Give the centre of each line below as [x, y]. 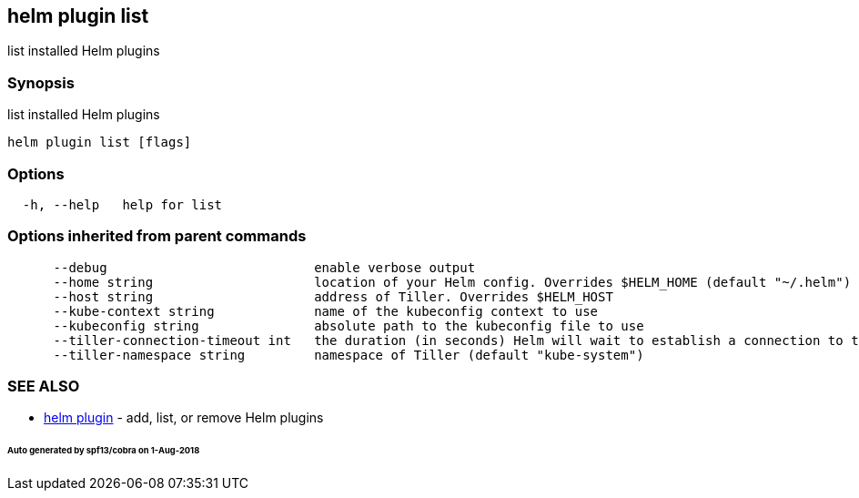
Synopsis [41, 82]
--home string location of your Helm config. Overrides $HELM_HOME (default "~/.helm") [452, 282]
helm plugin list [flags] [100, 142]
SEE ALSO [44, 386]
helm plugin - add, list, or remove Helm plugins [184, 418]
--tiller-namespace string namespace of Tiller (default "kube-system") [349, 355]
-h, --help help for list [122, 204]
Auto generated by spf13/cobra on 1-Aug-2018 [104, 451]
